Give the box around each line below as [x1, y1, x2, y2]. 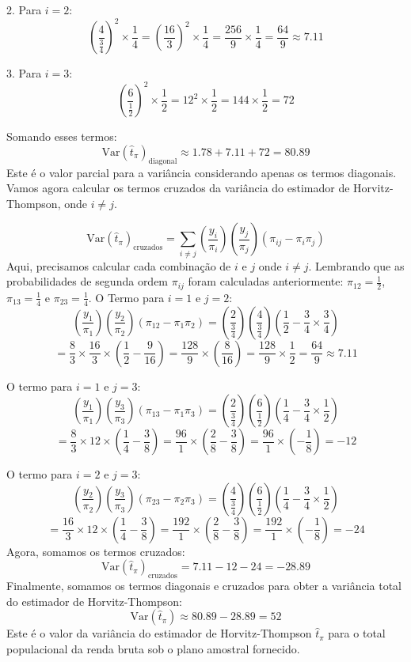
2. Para [6, 2, 42, 17]
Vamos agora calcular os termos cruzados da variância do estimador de [6, 180, 350, 196]
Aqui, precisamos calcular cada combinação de [6, 257, 231, 274]
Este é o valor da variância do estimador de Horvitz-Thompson [6, 625, 312, 641]
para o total [328, 625, 386, 641]
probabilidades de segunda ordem [6, 273, 169, 289]
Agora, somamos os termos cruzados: [6, 543, 185, 559]
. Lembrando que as [308, 257, 405, 274]
